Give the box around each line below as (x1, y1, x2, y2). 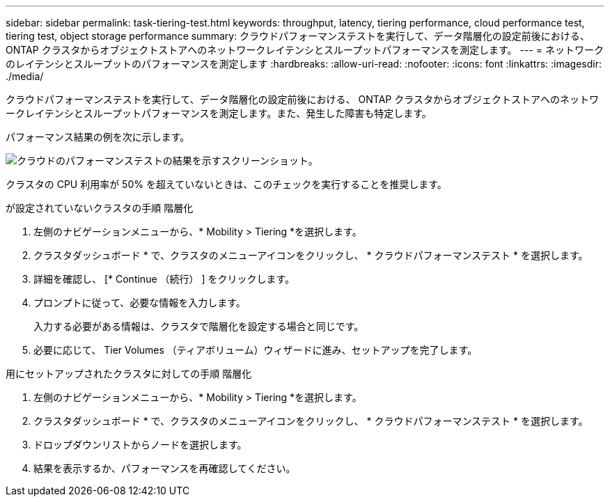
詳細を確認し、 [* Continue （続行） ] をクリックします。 (33, 273, 295, 285)
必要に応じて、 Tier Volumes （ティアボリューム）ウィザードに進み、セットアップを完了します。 (33, 344, 478, 356)
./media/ (6, 70, 44, 82)
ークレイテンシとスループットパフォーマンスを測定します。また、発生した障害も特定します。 (6, 107, 432, 119)
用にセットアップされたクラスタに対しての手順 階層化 (6, 368, 252, 379)
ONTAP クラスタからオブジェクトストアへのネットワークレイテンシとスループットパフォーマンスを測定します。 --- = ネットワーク (6, 44, 604, 56)
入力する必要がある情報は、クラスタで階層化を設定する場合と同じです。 (33, 320, 364, 332)
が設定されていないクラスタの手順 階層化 (6, 202, 194, 214)
